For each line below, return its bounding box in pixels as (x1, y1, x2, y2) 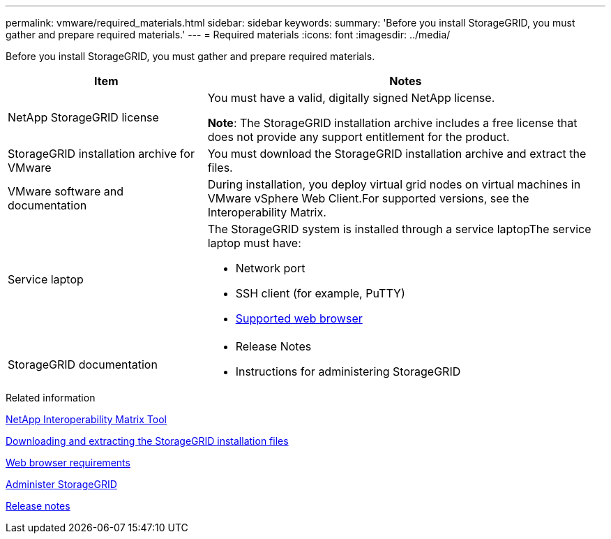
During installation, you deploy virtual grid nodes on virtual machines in (207, 177, 581, 191)
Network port (235, 261, 305, 275)
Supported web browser (235, 311, 363, 325)
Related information (6, 392, 96, 404)
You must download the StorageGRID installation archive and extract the (207, 147, 587, 161)
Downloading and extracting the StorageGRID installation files (6, 435, 289, 447)
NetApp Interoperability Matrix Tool (6, 413, 167, 425)
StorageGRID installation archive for (8, 147, 195, 161)
